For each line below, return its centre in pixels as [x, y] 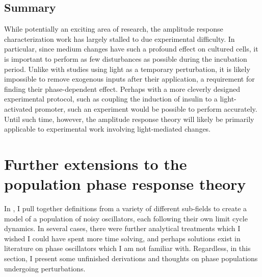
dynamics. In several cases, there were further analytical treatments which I [122, 228]
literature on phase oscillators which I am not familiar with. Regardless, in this [127, 248]
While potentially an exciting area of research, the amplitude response [114, 29]
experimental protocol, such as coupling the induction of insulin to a [111, 99]
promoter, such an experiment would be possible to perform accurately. [146, 108]
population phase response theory [125, 184]
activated [18, 108]
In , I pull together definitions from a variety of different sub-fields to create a [126, 208]
